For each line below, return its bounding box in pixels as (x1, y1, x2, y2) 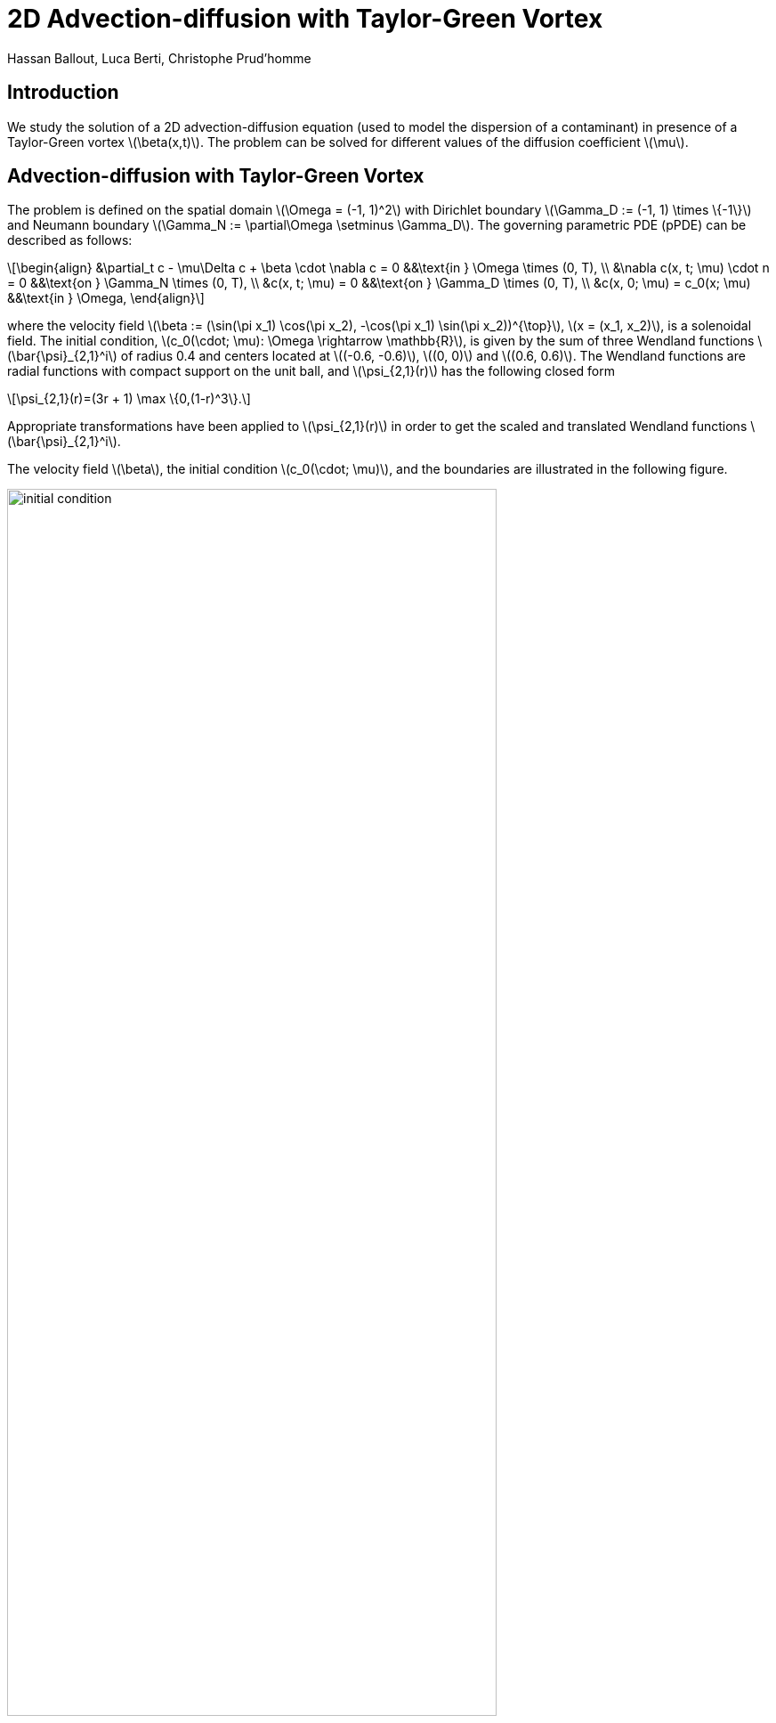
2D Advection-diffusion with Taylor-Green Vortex (7, 4, 603, 34)
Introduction (7, 81, 119, 104)
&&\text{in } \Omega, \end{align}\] (7, 290, 205, 306)
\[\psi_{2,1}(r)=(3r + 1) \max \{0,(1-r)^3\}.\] (7, 391, 251, 407)
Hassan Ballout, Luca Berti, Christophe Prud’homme (7, 50, 311, 66)
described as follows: (7, 232, 133, 248)
